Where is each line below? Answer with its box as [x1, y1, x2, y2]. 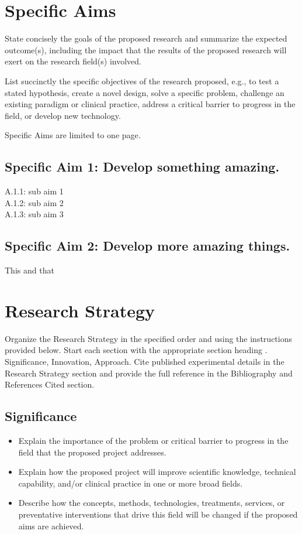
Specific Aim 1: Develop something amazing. [5, 158, 280, 176]
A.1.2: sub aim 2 [5, 196, 64, 208]
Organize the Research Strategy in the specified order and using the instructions [5, 332, 292, 344]
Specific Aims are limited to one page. [5, 129, 141, 141]
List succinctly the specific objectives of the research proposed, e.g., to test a [5, 74, 279, 87]
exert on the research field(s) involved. [5, 55, 141, 67]
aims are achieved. [18, 519, 84, 532]
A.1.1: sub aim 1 [5, 185, 64, 197]
